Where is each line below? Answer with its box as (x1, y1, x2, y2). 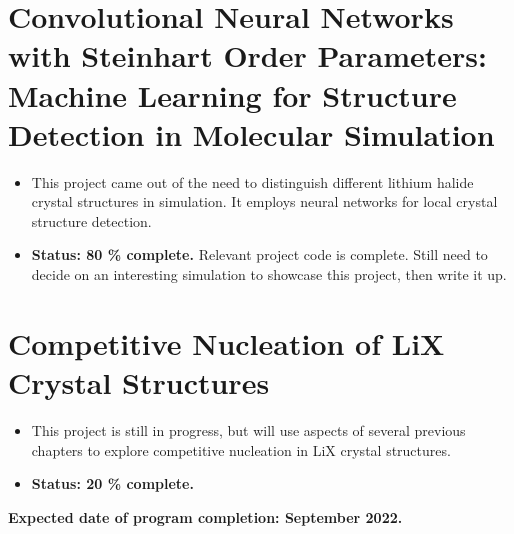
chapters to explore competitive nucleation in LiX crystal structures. (31, 439, 451, 460)
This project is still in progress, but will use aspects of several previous (31, 419, 466, 440)
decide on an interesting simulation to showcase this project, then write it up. (31, 264, 507, 285)
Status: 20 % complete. (31, 473, 194, 494)
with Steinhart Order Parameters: (8, 35, 487, 76)
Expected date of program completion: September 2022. (8, 506, 403, 527)
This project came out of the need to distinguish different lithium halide (31, 171, 474, 192)
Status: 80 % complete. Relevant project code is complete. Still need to (31, 244, 488, 265)
